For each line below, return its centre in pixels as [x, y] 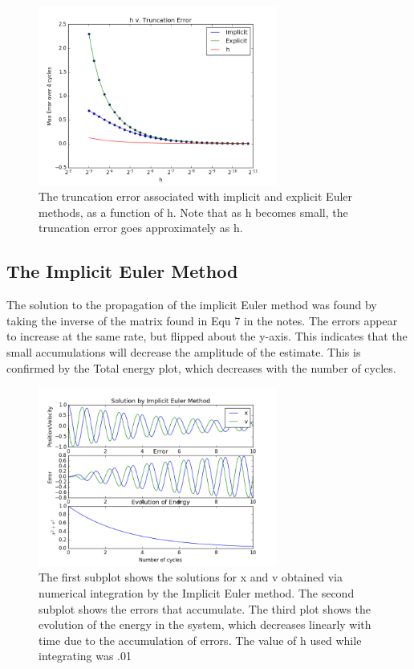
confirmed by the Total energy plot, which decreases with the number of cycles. [201, 367]
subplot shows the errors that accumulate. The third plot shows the [205, 608]
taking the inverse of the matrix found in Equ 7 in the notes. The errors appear [202, 320]
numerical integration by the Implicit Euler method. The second [197, 592]
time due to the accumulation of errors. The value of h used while [200, 640]
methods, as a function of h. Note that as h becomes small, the [193, 212]
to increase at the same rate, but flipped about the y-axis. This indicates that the [207, 336]
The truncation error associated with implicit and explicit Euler [196, 196]
